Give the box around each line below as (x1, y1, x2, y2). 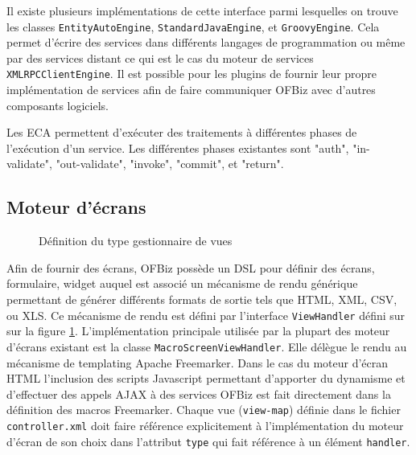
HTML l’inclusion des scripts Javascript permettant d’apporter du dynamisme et (6, 370, 406, 387)
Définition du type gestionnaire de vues (39, 232, 233, 249)
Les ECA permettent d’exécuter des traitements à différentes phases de (6, 124, 357, 141)
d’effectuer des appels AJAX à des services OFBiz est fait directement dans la (6, 385, 391, 402)
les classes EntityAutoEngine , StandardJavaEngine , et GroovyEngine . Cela (6, 18, 380, 35)
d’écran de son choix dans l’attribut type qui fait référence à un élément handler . (6, 432, 410, 449)
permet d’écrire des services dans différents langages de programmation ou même (6, 34, 406, 51)
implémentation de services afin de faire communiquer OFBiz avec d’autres (6, 81, 376, 98)
